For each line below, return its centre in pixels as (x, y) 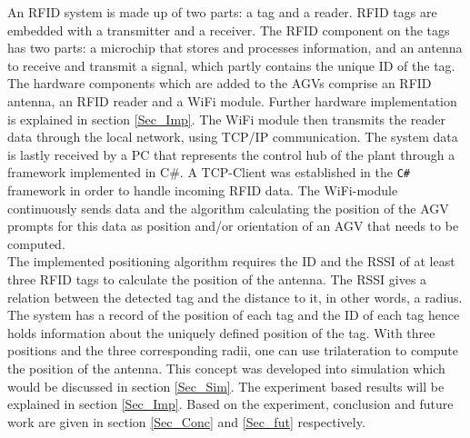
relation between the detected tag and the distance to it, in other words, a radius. (235, 297)
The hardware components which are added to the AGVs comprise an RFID (220, 83)
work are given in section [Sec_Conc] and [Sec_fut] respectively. (186, 421)
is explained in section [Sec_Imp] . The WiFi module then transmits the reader (227, 119)
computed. (36, 243)
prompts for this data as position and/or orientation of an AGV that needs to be (233, 226)
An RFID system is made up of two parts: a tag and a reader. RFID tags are (222, 12)
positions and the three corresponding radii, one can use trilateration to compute (233, 350)
